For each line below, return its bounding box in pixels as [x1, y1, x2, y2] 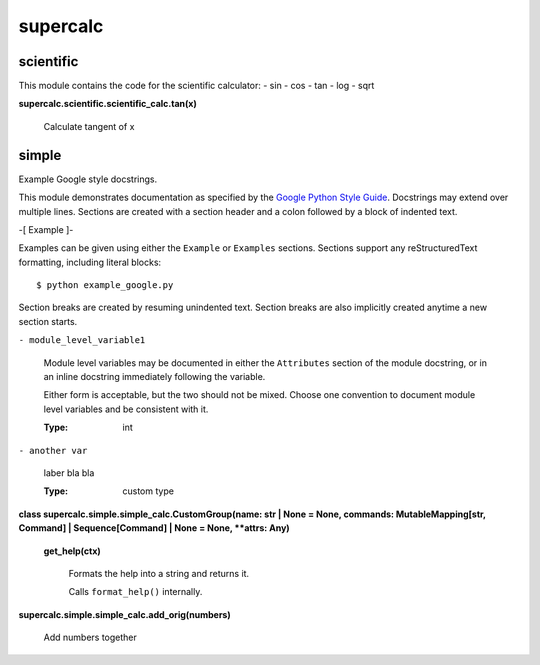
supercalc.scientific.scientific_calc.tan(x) [18, 98, 197, 110]
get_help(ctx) [43, 545, 102, 557]
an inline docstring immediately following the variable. [43, 371, 266, 383]
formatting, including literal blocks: [18, 256, 162, 268]
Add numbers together [43, 631, 137, 644]
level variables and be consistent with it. [43, 403, 209, 415]
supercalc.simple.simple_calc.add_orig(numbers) [18, 608, 231, 620]
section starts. [18, 315, 78, 327]
